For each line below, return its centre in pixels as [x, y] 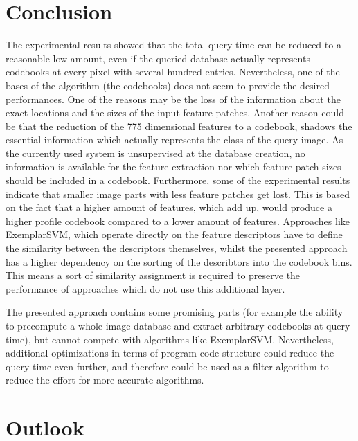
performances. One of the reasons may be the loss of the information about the [173, 99]
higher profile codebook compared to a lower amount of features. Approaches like [178, 220]
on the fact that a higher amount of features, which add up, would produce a [169, 207]
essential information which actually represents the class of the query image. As [174, 139]
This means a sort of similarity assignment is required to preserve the [153, 275]
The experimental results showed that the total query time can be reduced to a [173, 45]
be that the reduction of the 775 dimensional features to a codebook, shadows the [179, 126]
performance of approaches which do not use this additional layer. [145, 288]
